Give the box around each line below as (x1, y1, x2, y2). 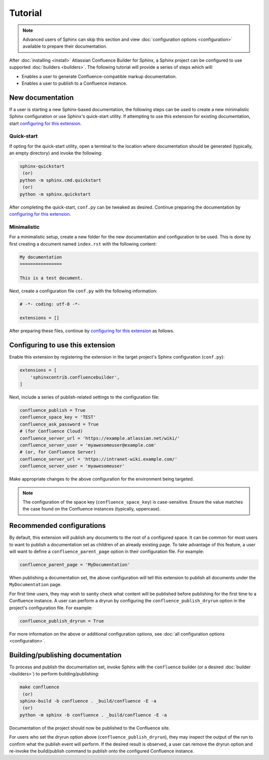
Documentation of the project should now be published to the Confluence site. (9, 725, 170, 731)
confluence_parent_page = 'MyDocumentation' (19, 562, 131, 568)
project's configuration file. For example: (9, 605, 93, 611)
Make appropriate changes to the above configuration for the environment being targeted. (9, 476, 194, 482)
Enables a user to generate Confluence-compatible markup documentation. (21, 73, 177, 79)
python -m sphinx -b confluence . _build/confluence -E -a (19, 712, 167, 718)
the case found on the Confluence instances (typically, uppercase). (22, 506, 161, 512)
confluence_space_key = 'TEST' (19, 414, 97, 420)
